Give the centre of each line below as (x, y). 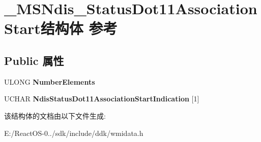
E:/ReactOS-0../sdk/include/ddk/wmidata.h (74, 133)
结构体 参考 (79, 28)
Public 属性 (34, 60)
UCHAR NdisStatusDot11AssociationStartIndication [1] (102, 99)
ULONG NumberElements (50, 81)
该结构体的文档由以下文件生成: (55, 115)
